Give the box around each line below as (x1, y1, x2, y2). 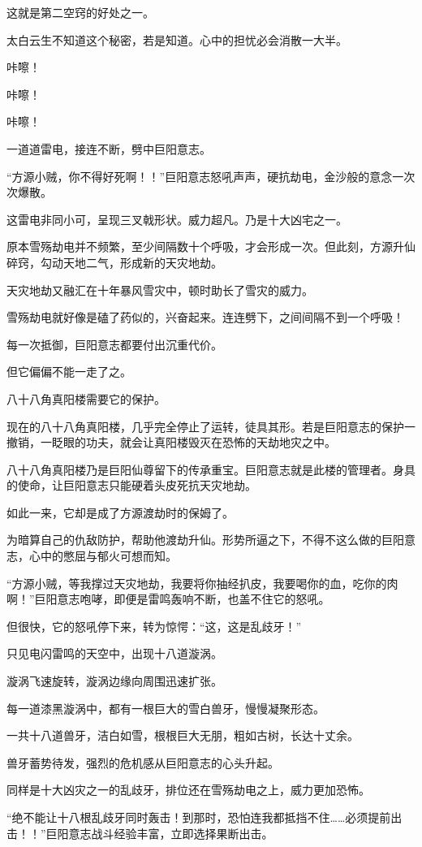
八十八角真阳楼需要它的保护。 (6, 390, 166, 407)
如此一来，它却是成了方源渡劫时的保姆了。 (6, 503, 234, 521)
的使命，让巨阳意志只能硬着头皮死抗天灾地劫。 (6, 477, 256, 494)
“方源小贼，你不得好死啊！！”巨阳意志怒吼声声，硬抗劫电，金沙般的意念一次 (6, 167, 416, 184)
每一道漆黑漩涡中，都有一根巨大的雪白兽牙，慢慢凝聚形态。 (6, 699, 325, 716)
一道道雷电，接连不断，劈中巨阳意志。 (6, 140, 211, 157)
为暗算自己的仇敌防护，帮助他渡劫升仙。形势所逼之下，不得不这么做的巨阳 (6, 531, 404, 548)
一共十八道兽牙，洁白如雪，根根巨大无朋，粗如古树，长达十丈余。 (6, 727, 359, 744)
